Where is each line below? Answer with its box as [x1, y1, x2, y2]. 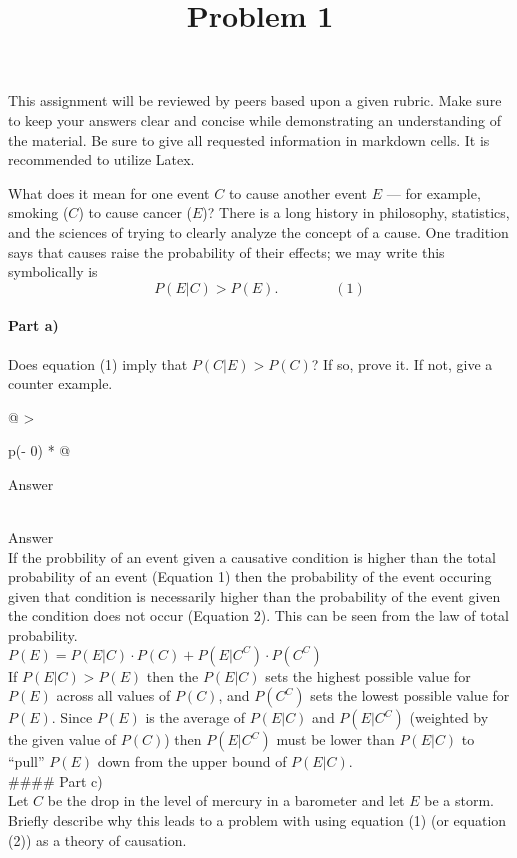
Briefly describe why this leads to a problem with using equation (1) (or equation [8, 810, 507, 831]
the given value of [8, 729, 117, 750]
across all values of [56, 685, 171, 706]
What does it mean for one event [8, 182, 210, 203]
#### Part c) [8, 770, 103, 791]
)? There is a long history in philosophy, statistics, [202, 202, 510, 223]
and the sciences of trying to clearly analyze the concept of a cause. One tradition [8, 221, 509, 242]
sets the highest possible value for [265, 665, 471, 686]
